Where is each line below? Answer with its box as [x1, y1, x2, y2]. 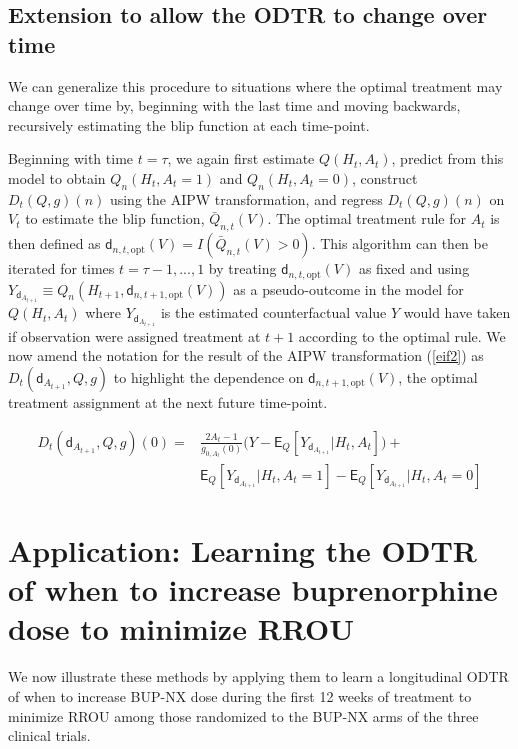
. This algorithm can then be [311, 233, 488, 254]
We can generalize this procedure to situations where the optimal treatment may [8, 75, 503, 96]
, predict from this [391, 148, 504, 169]
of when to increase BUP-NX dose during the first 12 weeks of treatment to [8, 685, 472, 706]
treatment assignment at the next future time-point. [8, 391, 328, 412]
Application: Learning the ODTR [8, 530, 477, 570]
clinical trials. [8, 725, 91, 746]
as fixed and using [358, 258, 470, 279]
